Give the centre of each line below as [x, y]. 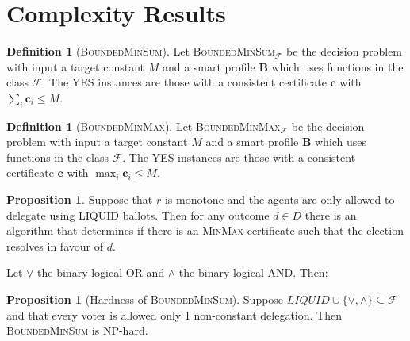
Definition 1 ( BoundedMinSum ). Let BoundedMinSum [141, 51]
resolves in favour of [55, 245]
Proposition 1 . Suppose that [80, 199]
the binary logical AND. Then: [253, 272]
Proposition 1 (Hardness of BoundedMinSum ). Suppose [145, 299]
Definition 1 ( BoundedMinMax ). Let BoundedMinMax [144, 126]
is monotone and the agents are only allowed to [280, 199]
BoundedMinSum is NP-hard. [77, 330]
